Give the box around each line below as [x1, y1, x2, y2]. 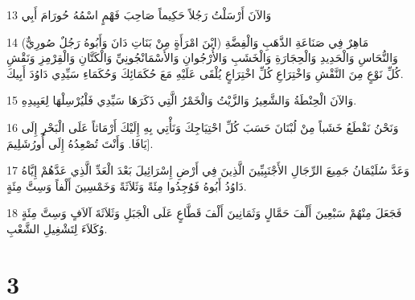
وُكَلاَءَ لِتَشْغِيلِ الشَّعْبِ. [6, 220, 108, 236]
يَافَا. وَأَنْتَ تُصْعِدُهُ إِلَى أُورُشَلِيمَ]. [6, 134, 154, 151]
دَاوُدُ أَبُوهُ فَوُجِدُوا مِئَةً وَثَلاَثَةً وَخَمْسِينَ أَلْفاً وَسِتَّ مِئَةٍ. [6, 177, 247, 194]
